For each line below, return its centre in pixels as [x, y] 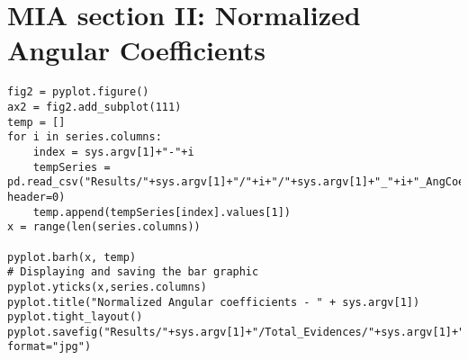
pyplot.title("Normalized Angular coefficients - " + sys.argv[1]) [214, 302]
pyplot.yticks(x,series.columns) [107, 287]
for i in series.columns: [85, 137]
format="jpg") [49, 347]
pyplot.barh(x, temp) [72, 257]
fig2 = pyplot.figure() [78, 92]
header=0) [36, 197]
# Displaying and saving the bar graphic [133, 272]
